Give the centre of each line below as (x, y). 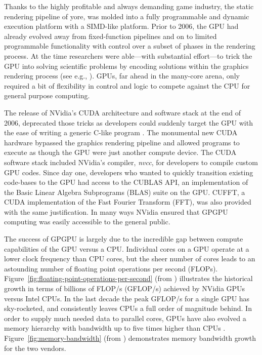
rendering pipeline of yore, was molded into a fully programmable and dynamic (127, 16)
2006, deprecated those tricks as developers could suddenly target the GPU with (128, 122)
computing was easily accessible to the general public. (87, 222)
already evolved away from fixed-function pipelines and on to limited (111, 36)
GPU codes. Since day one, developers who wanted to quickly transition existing (129, 172)
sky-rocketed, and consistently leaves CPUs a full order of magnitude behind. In (128, 308)
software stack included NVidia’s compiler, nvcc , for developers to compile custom (131, 162)
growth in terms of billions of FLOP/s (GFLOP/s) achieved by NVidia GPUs (125, 288)
